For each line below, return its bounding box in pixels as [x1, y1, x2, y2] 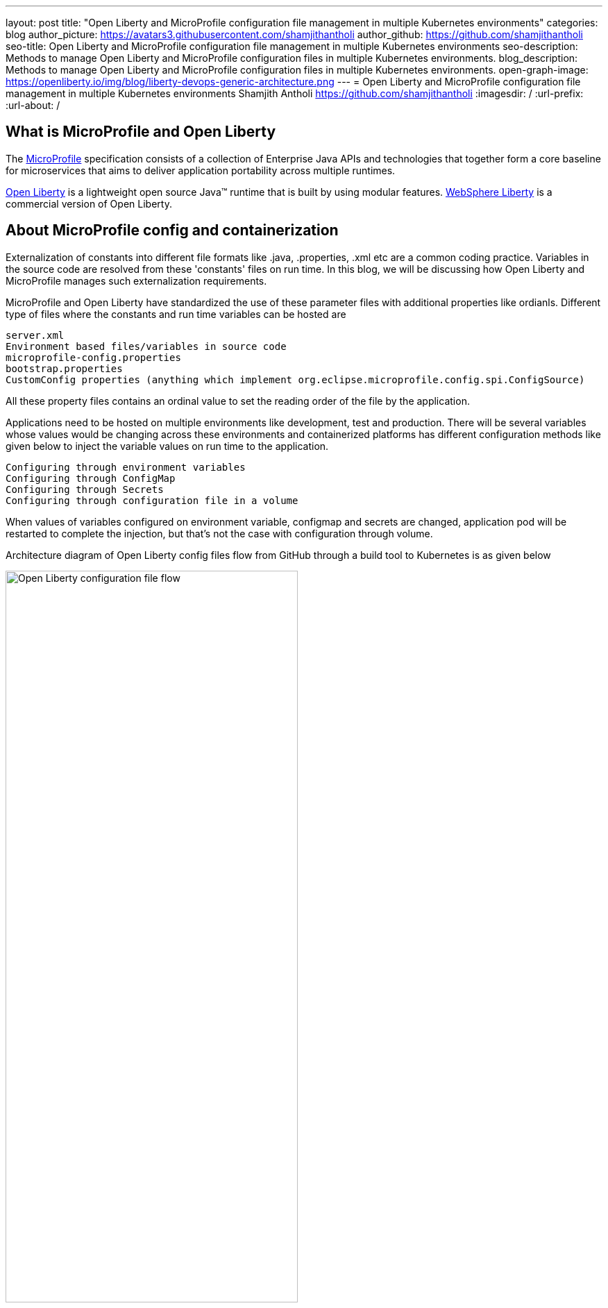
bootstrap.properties [6, 362, 123, 374]
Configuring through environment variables [6, 461, 246, 473]
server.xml [6, 329, 65, 341]
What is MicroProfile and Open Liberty [6, 123, 276, 141]
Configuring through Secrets [6, 483, 164, 495]
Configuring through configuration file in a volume [6, 494, 298, 506]
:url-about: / [6, 99, 60, 111]
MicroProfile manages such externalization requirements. [6, 274, 267, 287]
